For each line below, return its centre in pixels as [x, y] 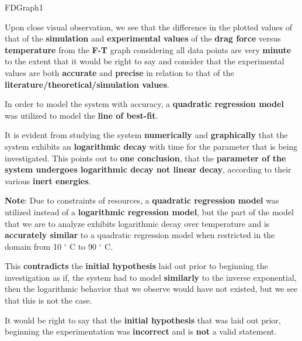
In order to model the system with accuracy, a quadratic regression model [144, 104]
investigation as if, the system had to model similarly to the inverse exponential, [151, 277]
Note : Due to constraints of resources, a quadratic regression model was [142, 200]
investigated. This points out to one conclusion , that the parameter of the [145, 158]
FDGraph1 [24, 7]
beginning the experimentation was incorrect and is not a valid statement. [141, 331]
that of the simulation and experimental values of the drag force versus [143, 38]
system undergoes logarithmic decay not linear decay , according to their [148, 169]
